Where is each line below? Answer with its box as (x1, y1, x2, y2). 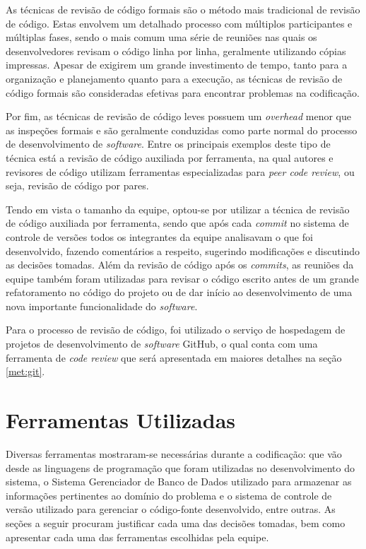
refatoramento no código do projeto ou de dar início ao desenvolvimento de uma (6, 285, 353, 300)
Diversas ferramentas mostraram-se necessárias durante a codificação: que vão (6, 446, 342, 461)
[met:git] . (6, 364, 45, 379)
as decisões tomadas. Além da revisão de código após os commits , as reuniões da (6, 257, 354, 272)
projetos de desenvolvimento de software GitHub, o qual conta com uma (6, 336, 318, 351)
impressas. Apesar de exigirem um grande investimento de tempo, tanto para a (6, 57, 348, 72)
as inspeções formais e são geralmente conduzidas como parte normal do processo (6, 122, 358, 137)
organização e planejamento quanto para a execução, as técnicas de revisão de (6, 71, 343, 85)
